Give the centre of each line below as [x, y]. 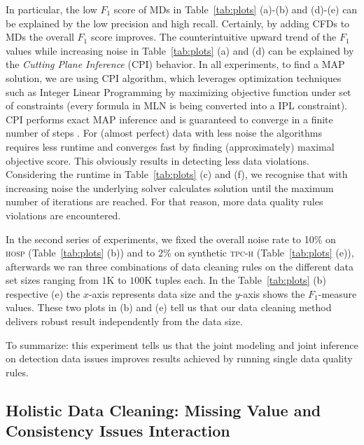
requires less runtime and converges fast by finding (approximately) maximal [170, 146]
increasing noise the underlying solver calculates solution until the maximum [170, 187]
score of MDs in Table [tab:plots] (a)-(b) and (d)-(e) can [236, 9]
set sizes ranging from [52, 280]
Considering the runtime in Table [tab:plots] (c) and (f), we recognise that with [177, 174]
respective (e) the [43, 293]
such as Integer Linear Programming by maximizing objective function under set [178, 91]
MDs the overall [40, 37]
